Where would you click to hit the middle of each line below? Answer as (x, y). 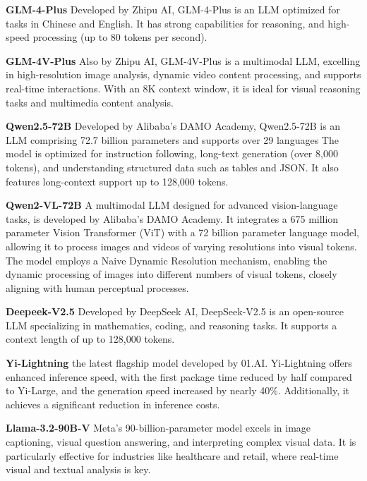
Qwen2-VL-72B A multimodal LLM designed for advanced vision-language (172, 205)
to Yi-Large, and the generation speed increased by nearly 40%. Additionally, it (178, 390)
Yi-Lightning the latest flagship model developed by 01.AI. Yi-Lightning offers (179, 363)
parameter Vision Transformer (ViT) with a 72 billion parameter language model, (182, 232)
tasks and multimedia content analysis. (90, 102)
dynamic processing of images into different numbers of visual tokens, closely (172, 274)
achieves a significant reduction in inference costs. (113, 404)
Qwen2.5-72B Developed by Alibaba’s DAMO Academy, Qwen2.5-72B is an (173, 126)
